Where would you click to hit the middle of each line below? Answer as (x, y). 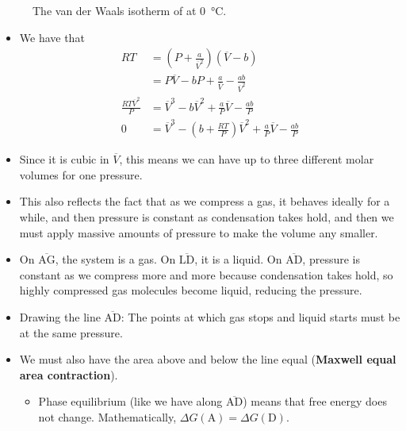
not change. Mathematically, (107, 416)
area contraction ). (69, 374)
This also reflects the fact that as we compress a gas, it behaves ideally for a (205, 201)
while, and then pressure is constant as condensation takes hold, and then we (207, 216)
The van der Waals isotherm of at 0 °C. (130, 10)
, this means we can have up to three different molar (247, 159)
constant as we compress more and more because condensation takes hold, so (206, 274)
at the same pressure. (71, 332)
